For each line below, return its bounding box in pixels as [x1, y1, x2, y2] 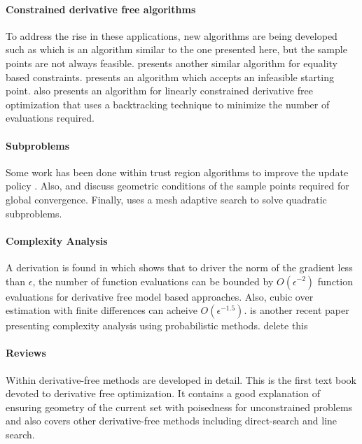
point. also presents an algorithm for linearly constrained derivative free [6, 83, 313, 98]
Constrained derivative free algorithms [6, 1, 196, 16]
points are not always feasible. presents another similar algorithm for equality [6, 55, 337, 70]
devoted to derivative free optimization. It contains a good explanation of [6, 386, 320, 401]
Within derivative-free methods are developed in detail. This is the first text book [6, 372, 356, 387]
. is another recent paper [244, 303, 349, 317]
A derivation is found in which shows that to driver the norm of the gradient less [6, 259, 353, 274]
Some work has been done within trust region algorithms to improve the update [6, 164, 349, 179]
